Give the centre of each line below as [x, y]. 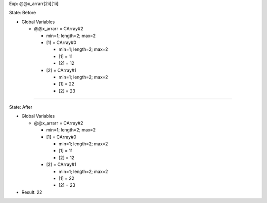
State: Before [22, 13]
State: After [21, 107]
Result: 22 [32, 192]
